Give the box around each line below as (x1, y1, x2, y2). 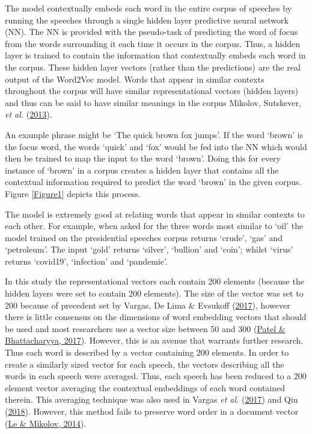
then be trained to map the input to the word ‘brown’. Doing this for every (5, 152, 281, 165)
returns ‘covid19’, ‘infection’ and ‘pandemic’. (5, 254, 168, 267)
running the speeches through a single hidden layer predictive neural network (5, 13, 289, 26)
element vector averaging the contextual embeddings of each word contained (5, 381, 286, 394)
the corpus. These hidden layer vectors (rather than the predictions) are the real (5, 60, 301, 73)
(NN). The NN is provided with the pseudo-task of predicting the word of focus (5, 25, 298, 38)
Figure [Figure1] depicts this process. (5, 187, 141, 200)
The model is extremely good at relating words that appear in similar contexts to (5, 207, 305, 220)
